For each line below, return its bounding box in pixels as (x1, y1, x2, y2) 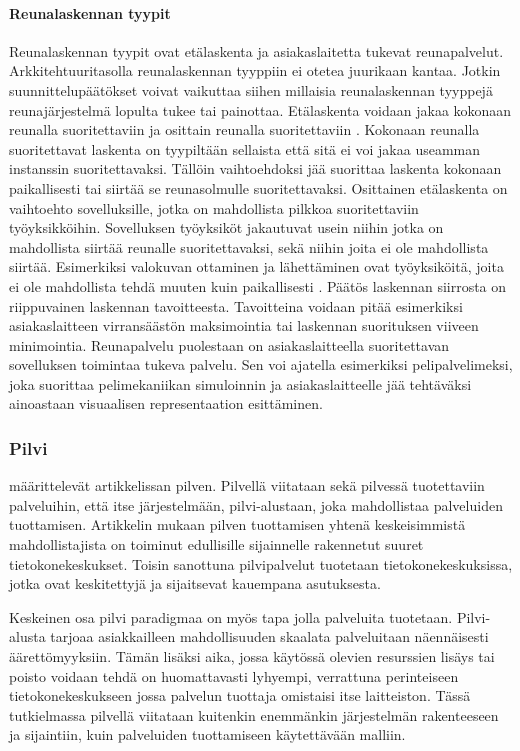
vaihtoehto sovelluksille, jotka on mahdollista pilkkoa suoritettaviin (9, 197, 419, 218)
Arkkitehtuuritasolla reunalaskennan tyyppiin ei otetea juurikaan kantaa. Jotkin (9, 60, 501, 81)
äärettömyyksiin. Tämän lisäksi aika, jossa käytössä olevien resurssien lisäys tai (9, 646, 495, 667)
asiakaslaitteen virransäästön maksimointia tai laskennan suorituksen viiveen (9, 315, 479, 336)
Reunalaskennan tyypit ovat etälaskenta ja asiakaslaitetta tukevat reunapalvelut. (9, 40, 504, 61)
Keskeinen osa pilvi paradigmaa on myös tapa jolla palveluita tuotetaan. (9, 606, 453, 627)
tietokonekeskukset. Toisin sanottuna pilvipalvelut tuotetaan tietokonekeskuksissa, (9, 553, 513, 574)
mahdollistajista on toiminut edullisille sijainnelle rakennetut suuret (9, 534, 424, 555)
